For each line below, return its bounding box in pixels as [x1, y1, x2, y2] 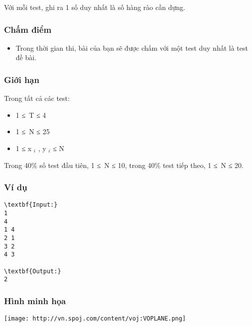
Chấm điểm [4, 23, 52, 35]
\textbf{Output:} [4, 267, 61, 275]
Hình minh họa [4, 294, 66, 307]
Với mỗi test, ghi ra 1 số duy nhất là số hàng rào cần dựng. [4, 2, 185, 12]
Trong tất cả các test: [4, 93, 70, 103]
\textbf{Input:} [4, 201, 58, 209]
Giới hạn [4, 73, 39, 85]
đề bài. [15, 52, 37, 63]
